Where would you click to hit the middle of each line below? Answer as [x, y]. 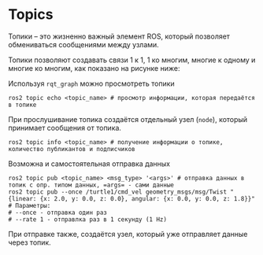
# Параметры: [30, 205]
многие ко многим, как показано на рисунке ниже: [94, 68]
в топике [22, 105]
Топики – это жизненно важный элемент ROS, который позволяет [119, 36]
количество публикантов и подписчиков [72, 149]
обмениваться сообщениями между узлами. [83, 44]
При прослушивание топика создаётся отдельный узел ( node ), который [128, 119]
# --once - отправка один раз [58, 213]
